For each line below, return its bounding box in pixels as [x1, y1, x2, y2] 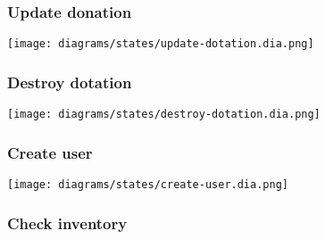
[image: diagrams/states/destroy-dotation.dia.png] [7, 108, 321, 121]
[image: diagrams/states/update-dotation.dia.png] [7, 37, 314, 51]
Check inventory [7, 211, 128, 234]
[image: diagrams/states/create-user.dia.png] [7, 177, 288, 191]
